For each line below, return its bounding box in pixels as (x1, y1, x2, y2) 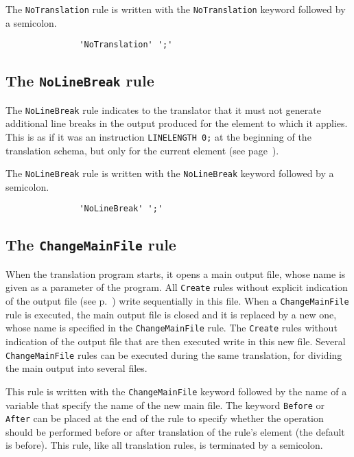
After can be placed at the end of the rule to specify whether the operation (5, 411, 324, 425)
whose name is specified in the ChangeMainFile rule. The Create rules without (5, 320, 338, 335)
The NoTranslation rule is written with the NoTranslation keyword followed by (5, 2, 346, 16)
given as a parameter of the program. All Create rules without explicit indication (5, 280, 348, 294)
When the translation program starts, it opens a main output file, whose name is (5, 266, 346, 281)
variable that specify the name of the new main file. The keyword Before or (5, 397, 325, 412)
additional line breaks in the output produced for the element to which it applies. (5, 116, 348, 130)
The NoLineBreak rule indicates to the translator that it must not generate (5, 102, 321, 117)
